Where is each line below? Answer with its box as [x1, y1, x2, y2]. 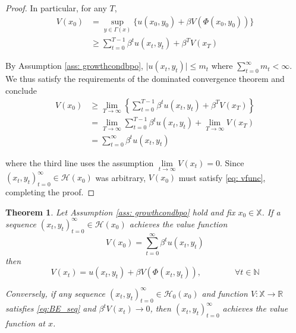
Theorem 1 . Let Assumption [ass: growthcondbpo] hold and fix [5, 205, 235, 218]
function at [5, 316, 45, 329]
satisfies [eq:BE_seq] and [5, 302, 96, 315]
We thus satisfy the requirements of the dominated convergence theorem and [5, 72, 285, 85]
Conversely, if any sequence [5, 287, 106, 299]
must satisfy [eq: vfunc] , [178, 171, 266, 183]
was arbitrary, [95, 171, 146, 183]
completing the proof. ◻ [5, 186, 95, 198]
